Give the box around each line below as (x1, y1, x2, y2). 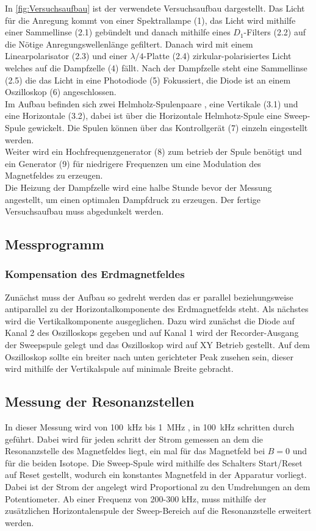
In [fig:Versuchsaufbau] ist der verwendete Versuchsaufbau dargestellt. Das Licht (5, 2, 305, 14)
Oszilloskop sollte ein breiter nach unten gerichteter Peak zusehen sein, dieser (5, 350, 293, 363)
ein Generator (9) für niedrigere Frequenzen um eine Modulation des (5, 157, 261, 169)
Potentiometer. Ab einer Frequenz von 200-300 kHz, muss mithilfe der (5, 492, 267, 505)
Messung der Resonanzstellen (5, 392, 195, 411)
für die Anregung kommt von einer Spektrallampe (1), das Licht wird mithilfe (5, 13, 296, 26)
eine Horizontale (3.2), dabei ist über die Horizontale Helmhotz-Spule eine (5, 109, 282, 122)
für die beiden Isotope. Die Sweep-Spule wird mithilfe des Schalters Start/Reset (5, 456, 303, 469)
